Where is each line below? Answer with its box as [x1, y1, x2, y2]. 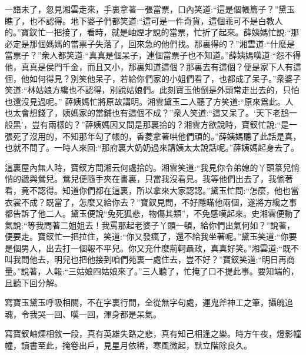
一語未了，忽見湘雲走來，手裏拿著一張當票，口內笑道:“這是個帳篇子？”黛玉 [5, 3, 295, 15]
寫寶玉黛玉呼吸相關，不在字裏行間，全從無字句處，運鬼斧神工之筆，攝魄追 [5, 296, 293, 308]
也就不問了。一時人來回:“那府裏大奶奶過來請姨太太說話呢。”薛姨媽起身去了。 [5, 141, 300, 154]
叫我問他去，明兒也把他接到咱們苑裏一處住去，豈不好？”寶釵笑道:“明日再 [5, 253, 287, 266]
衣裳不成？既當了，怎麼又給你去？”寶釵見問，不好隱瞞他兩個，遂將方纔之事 [5, 195, 297, 208]
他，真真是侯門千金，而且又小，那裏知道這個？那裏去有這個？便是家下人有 [5, 60, 293, 72]
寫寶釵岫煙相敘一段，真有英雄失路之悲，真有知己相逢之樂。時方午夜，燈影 [5, 327, 293, 340]
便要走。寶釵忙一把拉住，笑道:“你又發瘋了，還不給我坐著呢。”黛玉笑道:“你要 [5, 230, 297, 243]
